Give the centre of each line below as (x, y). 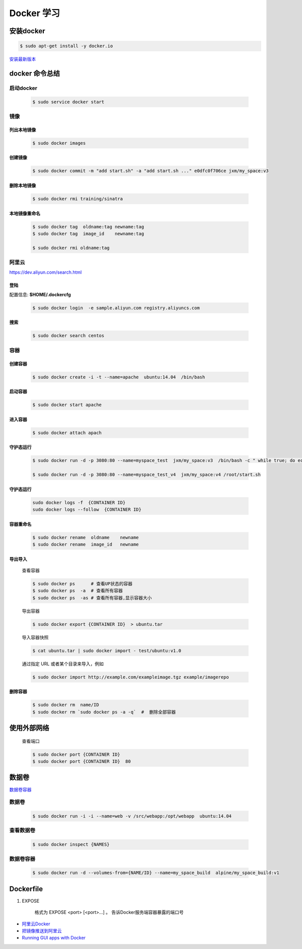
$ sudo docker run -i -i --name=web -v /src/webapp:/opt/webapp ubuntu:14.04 (132, 816)
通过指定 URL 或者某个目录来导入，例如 (63, 664)
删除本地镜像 (23, 186)
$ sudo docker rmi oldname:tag (71, 248)
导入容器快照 (35, 637)
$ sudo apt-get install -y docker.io (66, 46)
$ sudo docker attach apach (67, 432)
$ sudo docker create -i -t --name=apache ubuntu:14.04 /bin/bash (119, 377)
